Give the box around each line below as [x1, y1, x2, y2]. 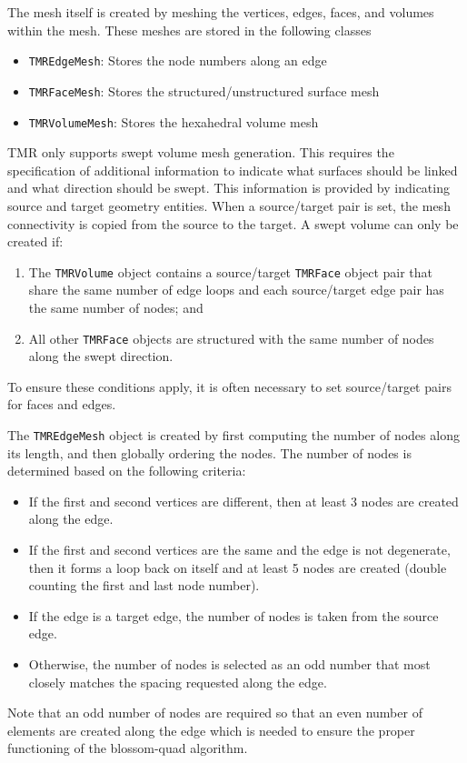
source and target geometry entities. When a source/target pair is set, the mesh [7, 196, 451, 215]
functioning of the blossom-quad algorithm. [7, 738, 248, 758]
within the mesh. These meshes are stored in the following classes [7, 20, 372, 39]
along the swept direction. [28, 346, 174, 366]
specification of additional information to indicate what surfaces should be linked [7, 160, 458, 179]
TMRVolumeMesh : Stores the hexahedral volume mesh [28, 112, 319, 131]
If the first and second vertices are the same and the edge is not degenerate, [28, 540, 451, 559]
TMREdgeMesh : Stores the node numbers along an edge [28, 51, 327, 70]
